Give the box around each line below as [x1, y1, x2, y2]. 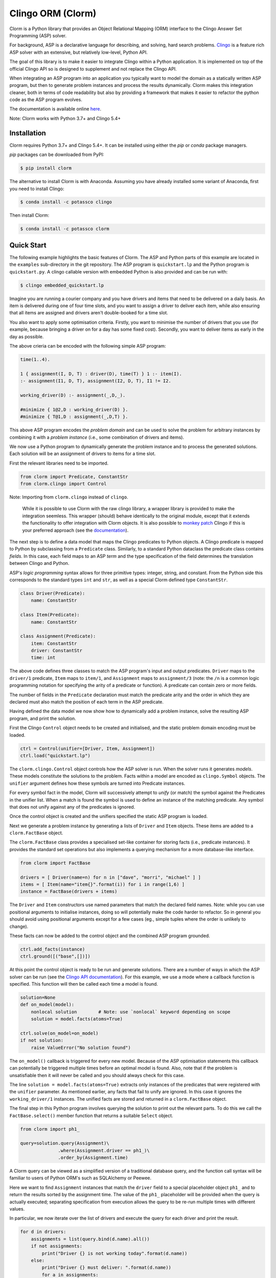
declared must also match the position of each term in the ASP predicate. [9, 699, 164, 705]
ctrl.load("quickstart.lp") [20, 752, 90, 759]
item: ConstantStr [31, 641, 77, 646]
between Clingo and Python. [9, 560, 70, 566]
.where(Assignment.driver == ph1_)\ [58, 1148, 150, 1153]
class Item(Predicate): [20, 612, 80, 618]
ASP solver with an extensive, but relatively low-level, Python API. [9, 49, 148, 55]
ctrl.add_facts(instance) [20, 946, 85, 952]
